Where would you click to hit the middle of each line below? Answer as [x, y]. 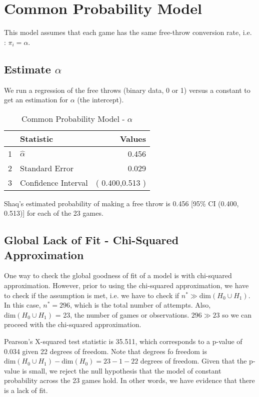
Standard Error [47, 168]
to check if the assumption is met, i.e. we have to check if [92, 295]
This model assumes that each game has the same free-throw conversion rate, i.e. [128, 32]
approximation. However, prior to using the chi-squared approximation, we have [126, 285]
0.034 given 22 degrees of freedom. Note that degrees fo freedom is [105, 351]
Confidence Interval [54, 182]
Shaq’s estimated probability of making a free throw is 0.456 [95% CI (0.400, [121, 203]
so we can [237, 314]
